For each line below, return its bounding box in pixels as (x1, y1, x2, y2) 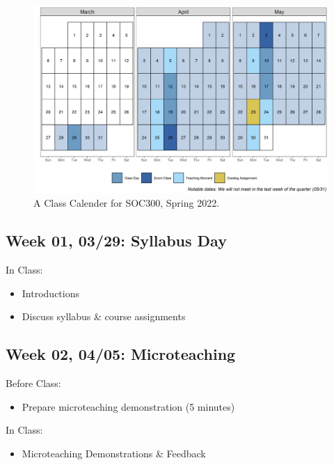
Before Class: (6, 375, 61, 390)
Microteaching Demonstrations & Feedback (22, 446, 206, 460)
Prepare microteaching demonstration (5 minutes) (22, 399, 235, 413)
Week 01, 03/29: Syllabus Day (6, 230, 227, 251)
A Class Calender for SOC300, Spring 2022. (33, 196, 220, 210)
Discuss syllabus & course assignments (22, 309, 186, 324)
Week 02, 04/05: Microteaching (6, 343, 236, 365)
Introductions (22, 285, 79, 300)
